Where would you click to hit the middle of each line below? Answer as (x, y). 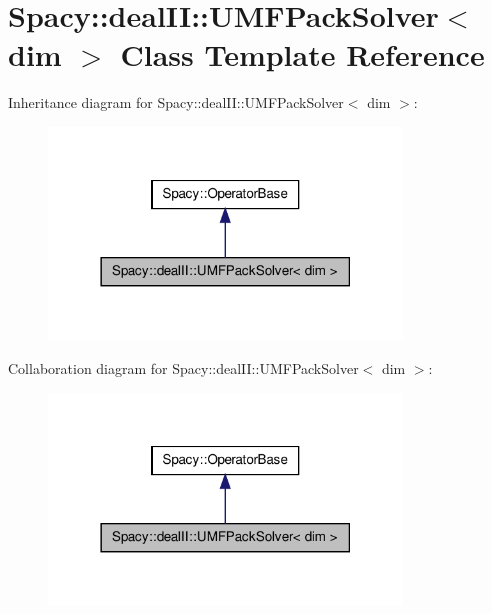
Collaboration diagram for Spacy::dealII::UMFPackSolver (183, 367)
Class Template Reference (302, 54)
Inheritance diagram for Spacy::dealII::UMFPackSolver (176, 102)
